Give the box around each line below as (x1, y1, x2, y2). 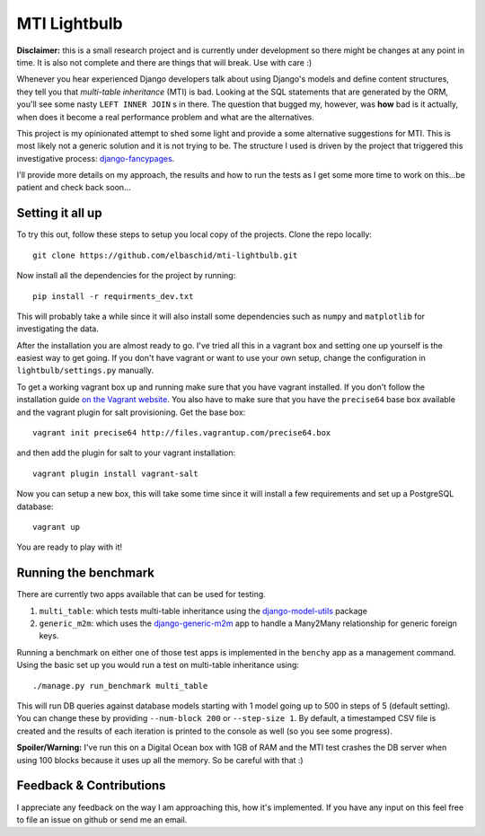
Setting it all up (16, 206, 102, 221)
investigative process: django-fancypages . (16, 153, 175, 163)
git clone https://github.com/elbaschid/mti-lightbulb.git (32, 250, 298, 260)
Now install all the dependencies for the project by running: (16, 270, 236, 281)
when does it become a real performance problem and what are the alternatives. (16, 111, 314, 122)
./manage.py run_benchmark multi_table (32, 681, 208, 691)
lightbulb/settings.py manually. (16, 365, 154, 376)
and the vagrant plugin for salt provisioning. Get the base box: (16, 407, 246, 418)
